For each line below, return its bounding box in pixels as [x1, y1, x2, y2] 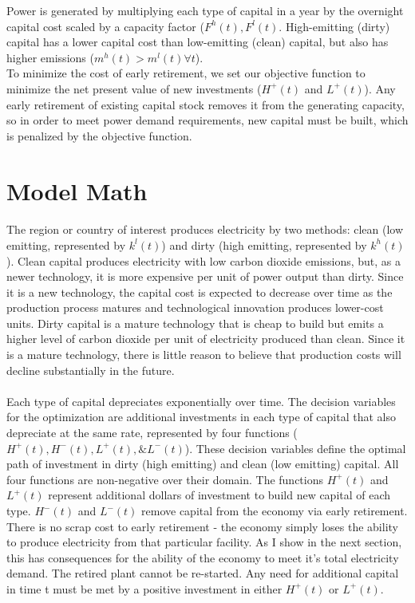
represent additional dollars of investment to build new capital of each [48, 487, 391, 503]
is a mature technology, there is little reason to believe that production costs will [6, 346, 401, 363]
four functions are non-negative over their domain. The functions [6, 471, 324, 487]
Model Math [6, 174, 148, 207]
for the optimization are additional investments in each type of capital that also [6, 408, 396, 425]
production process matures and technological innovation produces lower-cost [6, 299, 384, 316]
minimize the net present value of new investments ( [6, 80, 262, 97]
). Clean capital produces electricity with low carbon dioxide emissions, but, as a [6, 252, 401, 269]
